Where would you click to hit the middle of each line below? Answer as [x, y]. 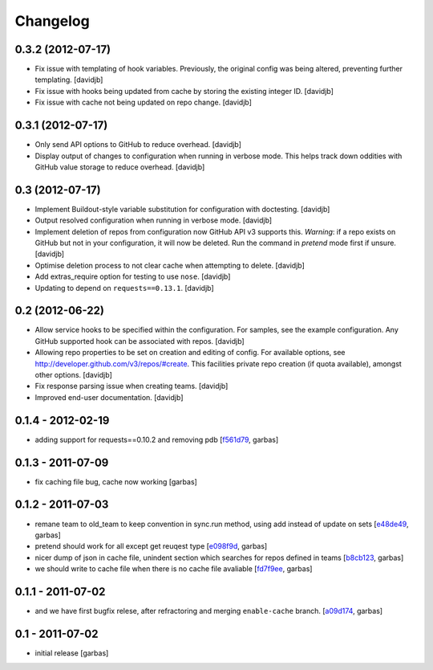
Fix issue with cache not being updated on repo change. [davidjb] [144, 102]
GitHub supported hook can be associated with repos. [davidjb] [140, 341]
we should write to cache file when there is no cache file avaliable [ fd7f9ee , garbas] [174, 569]
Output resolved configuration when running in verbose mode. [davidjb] [154, 220]
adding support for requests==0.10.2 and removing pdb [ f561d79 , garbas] [157, 439]
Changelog [52, 21]
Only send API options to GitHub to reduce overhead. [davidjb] [138, 145]
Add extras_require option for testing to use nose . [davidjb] [133, 276]
